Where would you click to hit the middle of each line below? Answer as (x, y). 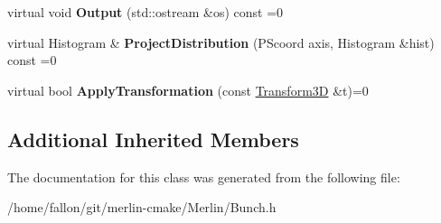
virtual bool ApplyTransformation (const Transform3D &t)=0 (188, 90)
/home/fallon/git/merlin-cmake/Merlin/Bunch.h (142, 207)
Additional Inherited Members (153, 139)
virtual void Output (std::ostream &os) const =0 (145, 12)
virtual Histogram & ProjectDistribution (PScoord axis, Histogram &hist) (221, 42)
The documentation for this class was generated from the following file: (204, 177)
